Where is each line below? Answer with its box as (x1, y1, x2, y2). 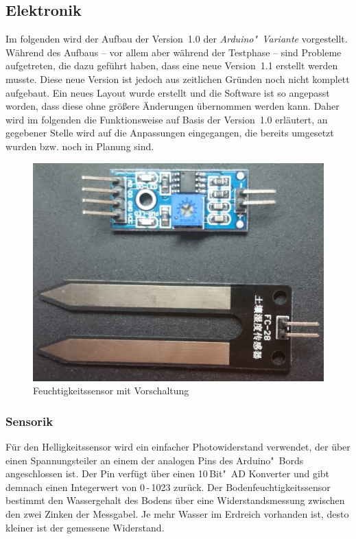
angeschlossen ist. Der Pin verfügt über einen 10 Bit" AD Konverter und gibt (5, 466, 330, 481)
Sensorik (5, 412, 54, 429)
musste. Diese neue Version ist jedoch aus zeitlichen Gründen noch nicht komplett (5, 71, 350, 86)
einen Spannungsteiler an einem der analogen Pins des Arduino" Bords (5, 453, 304, 467)
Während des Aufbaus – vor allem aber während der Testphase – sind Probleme (5, 45, 342, 59)
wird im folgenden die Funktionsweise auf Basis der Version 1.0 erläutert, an (5, 112, 328, 126)
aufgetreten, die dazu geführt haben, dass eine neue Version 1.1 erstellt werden (5, 58, 338, 73)
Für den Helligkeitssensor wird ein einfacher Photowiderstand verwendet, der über (5, 439, 351, 453)
